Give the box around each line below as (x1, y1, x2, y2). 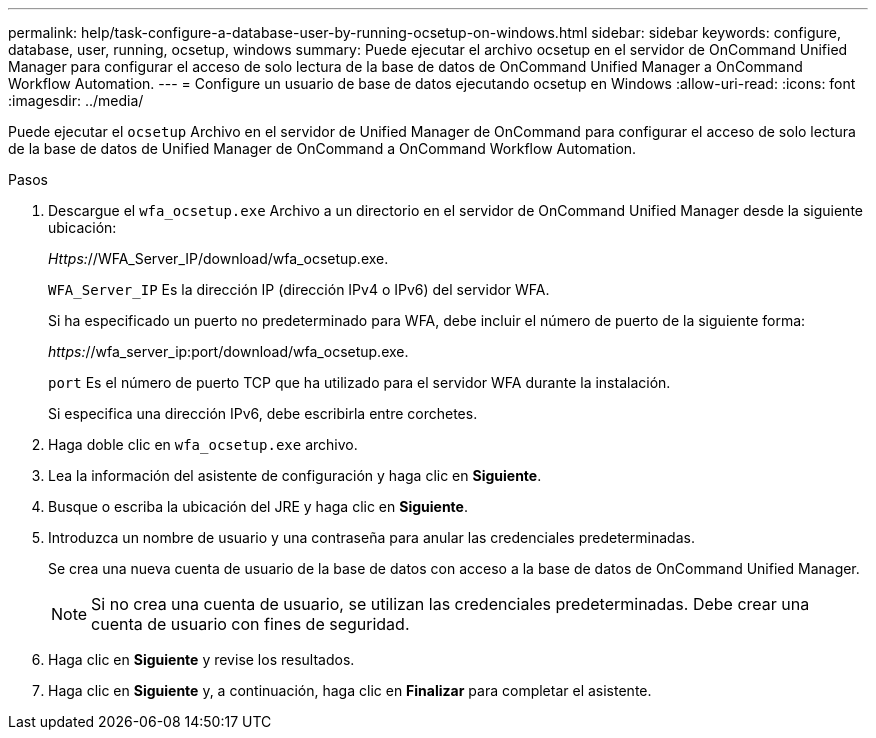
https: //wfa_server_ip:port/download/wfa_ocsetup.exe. (48, 343, 409, 360)
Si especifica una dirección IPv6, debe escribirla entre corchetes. (48, 405, 478, 422)
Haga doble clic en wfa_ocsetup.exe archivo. (48, 436, 358, 453)
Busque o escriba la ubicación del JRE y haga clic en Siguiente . (48, 498, 468, 515)
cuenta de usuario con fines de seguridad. (91, 614, 410, 634)
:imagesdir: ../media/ (8, 92, 144, 109)
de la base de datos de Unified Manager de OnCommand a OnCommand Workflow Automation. (8, 140, 637, 157)
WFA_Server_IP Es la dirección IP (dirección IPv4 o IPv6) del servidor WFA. (48, 281, 550, 298)
